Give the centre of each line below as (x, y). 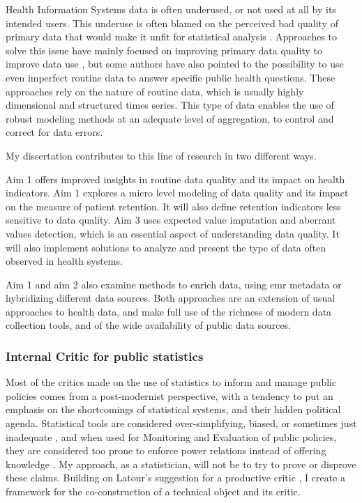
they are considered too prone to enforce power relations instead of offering (166, 450)
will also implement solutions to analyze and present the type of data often (166, 247)
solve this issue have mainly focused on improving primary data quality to (164, 50)
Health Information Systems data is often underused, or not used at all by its (171, 9)
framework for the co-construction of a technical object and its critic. (153, 492)
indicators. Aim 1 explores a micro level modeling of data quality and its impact (177, 193)
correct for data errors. (54, 132)
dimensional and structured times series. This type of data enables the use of (170, 105)
